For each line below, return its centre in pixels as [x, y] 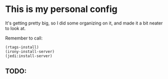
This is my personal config [61, 9]
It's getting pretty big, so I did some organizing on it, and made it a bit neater [84, 23]
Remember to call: [24, 38]
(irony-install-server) [30, 51]
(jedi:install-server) [29, 56]
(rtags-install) [22, 47]
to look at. [15, 28]
